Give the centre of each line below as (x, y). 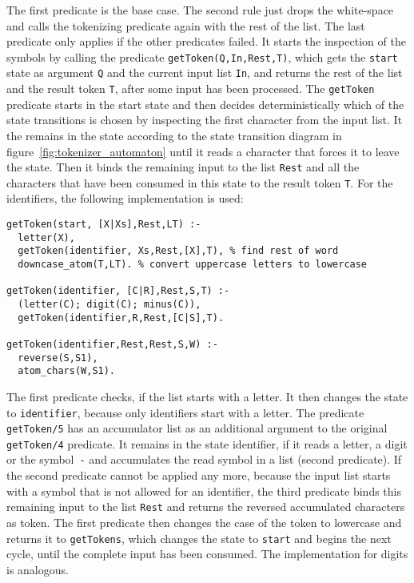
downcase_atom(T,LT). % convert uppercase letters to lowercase (193, 264)
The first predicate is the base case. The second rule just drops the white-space (200, 10)
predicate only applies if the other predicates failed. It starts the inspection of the (206, 41)
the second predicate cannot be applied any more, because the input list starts (199, 475)
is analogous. (38, 569)
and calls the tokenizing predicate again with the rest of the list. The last (186, 25)
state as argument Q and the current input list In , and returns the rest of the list (205, 72)
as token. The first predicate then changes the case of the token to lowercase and (204, 522)
